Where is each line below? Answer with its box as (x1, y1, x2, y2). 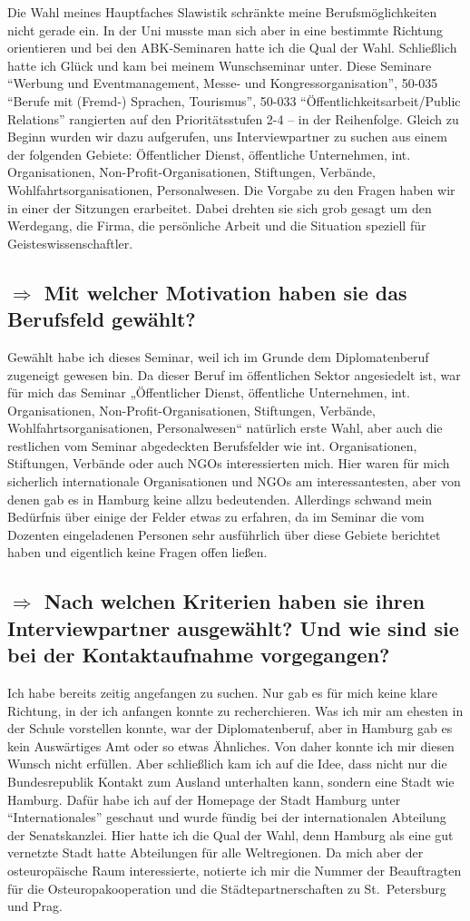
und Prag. (7, 897, 63, 916)
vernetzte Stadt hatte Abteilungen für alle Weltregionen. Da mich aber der (7, 843, 424, 862)
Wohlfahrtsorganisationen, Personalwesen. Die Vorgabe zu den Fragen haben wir (7, 180, 455, 199)
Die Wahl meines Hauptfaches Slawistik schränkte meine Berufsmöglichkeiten (7, 3, 437, 21)
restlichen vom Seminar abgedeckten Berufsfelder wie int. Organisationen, (7, 436, 417, 455)
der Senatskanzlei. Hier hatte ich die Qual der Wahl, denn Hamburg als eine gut (7, 825, 454, 844)
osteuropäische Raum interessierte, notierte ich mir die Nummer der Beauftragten (7, 860, 462, 879)
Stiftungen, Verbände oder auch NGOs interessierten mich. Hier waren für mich (7, 454, 450, 473)
